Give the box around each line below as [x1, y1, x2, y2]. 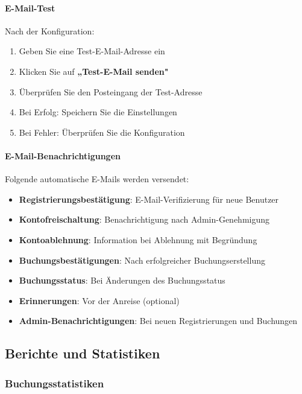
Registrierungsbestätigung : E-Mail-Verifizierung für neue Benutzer [19, 192, 279, 205]
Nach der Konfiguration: [5, 24, 95, 37]
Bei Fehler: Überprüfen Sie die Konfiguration [19, 126, 185, 138]
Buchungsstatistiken [5, 375, 104, 390]
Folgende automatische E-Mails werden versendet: [5, 173, 189, 185]
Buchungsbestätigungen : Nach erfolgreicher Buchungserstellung [19, 253, 265, 266]
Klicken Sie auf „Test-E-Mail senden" [19, 65, 169, 77]
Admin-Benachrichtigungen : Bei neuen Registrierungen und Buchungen [19, 314, 298, 327]
